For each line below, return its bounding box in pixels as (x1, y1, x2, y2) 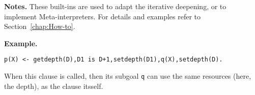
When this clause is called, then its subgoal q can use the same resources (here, (4, 71, 251, 81)
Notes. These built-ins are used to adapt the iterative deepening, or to (4, 1, 226, 11)
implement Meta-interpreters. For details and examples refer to (4, 11, 201, 21)
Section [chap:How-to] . (4, 21, 75, 31)
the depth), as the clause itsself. (4, 80, 103, 91)
